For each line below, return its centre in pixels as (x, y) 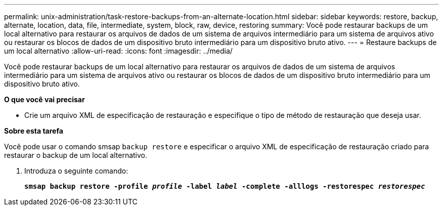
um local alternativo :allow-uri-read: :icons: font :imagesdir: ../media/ (118, 51)
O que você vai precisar (45, 99)
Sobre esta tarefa (34, 131)
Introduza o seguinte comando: (76, 171)
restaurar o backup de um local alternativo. (76, 155)
